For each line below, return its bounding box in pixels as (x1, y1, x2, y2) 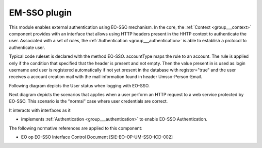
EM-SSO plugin (9, 7, 72, 18)
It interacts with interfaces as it (9, 107, 71, 113)
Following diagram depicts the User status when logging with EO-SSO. (9, 82, 150, 88)
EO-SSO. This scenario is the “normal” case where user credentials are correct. (9, 99, 168, 104)
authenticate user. (9, 44, 46, 50)
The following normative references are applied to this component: (9, 125, 143, 131)
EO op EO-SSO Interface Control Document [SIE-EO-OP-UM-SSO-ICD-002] (21, 134, 173, 140)
